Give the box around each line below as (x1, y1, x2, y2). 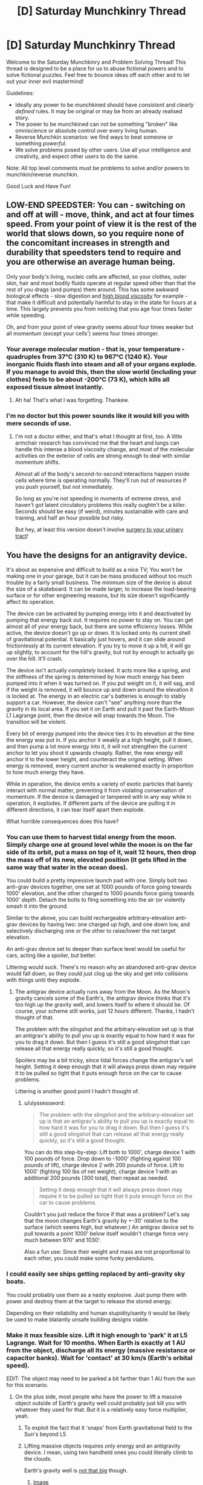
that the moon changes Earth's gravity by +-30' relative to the (24, 1217, 178, 1225)
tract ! (14, 532, 29, 540)
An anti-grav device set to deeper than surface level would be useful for (6, 945, 186, 953)
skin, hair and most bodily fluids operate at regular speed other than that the (6, 279, 196, 286)
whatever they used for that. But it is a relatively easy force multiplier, (14, 1406, 187, 1414)
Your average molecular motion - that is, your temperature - (6, 345, 185, 353)
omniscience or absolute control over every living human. (14, 127, 158, 134)
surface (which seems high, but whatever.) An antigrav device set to (24, 1223, 195, 1231)
